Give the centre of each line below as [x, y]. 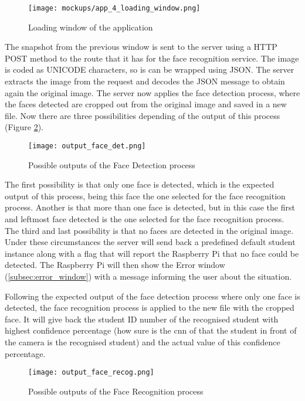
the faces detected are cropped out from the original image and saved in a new [146, 104]
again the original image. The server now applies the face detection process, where [152, 92]
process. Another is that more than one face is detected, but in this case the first [150, 207]
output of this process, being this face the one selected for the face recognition [145, 196]
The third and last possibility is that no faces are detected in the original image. [149, 230]
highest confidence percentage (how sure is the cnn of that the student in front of [151, 330]
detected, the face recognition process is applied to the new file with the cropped [150, 307]
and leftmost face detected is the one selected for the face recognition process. [145, 219]
